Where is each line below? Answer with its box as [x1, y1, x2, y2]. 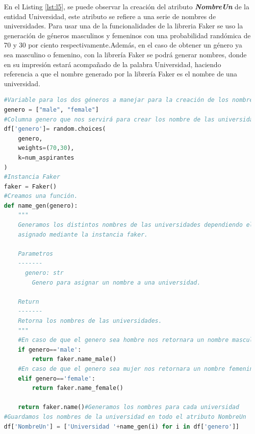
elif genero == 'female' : [18, 375, 96, 382]
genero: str [25, 269, 64, 277]
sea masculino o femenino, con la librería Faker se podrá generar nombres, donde [4, 49, 247, 59]
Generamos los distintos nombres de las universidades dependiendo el [18, 221, 254, 229]
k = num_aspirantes [18, 154, 75, 161]
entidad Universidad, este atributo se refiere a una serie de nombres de [4, 11, 216, 21]
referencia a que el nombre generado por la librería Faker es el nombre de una [4, 69, 237, 79]
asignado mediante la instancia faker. [18, 231, 148, 238]
